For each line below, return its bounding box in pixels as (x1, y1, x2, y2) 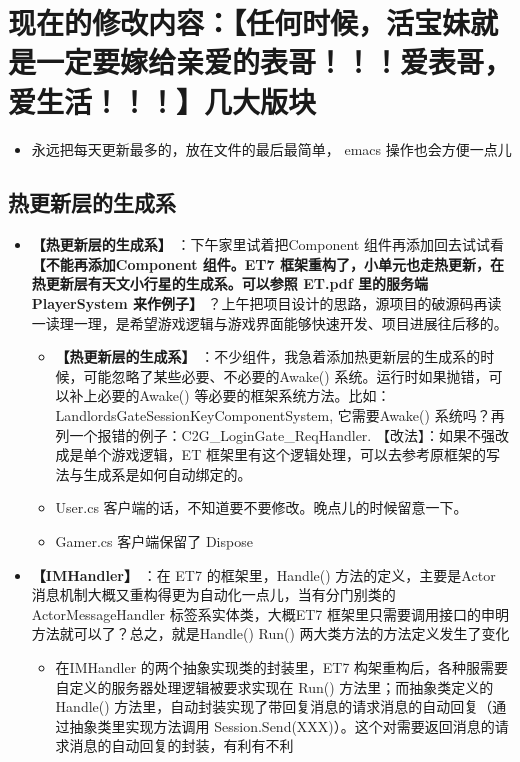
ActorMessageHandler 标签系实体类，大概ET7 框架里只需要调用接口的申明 (31, 603, 509, 624)
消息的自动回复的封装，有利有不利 (69, 735, 294, 756)
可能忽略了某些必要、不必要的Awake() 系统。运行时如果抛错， (83, 365, 489, 386)
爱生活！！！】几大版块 (8, 80, 317, 121)
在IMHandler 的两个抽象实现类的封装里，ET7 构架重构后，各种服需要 (55, 656, 509, 677)
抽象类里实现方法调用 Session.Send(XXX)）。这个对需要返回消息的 (69, 715, 495, 736)
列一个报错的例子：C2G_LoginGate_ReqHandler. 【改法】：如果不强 (55, 424, 495, 445)
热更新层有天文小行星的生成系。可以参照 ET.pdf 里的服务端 (31, 273, 429, 294)
